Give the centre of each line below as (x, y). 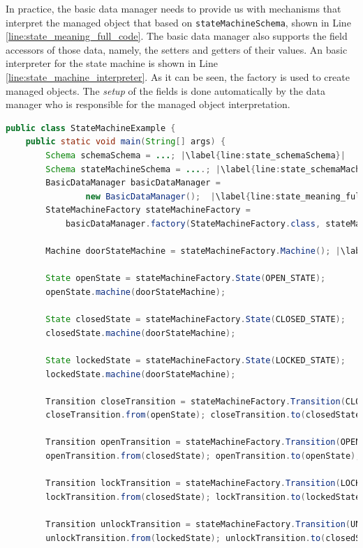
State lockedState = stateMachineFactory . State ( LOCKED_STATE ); (195, 360)
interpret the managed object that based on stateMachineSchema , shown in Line (178, 22)
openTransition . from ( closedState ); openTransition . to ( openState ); (203, 456)
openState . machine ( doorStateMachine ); (136, 292)
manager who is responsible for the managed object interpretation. (148, 104)
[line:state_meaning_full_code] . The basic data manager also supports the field (177, 36)
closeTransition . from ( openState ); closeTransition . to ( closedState (203, 415)
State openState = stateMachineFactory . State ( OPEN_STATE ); (186, 279)
